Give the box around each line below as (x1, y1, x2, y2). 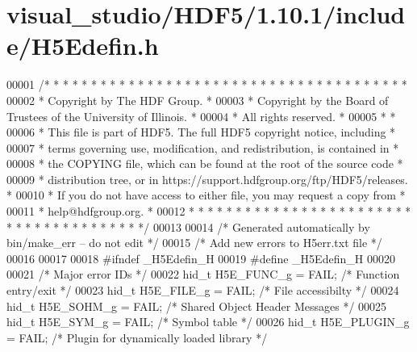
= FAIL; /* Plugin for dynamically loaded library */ (6, 329, 268, 346)
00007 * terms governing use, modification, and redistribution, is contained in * (6, 139, 399, 156)
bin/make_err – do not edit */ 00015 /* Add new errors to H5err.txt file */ (6, 234, 382, 251)
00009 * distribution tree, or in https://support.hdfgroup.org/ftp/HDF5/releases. (6, 170, 408, 187)
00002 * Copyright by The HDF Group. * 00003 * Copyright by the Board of (6, 91, 389, 108)
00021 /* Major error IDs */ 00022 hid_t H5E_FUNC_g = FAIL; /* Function (6, 266, 400, 283)
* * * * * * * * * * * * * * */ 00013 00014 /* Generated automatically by (6, 218, 370, 235)
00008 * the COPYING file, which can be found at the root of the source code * (6, 155, 403, 172)
